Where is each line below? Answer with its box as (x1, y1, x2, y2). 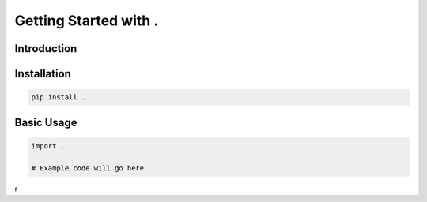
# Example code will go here (31, 163, 145, 173)
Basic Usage (14, 115, 77, 129)
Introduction (14, 42, 77, 55)
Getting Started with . (14, 12, 159, 29)
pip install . (31, 93, 86, 102)
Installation (14, 67, 71, 80)
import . (31, 141, 66, 150)
